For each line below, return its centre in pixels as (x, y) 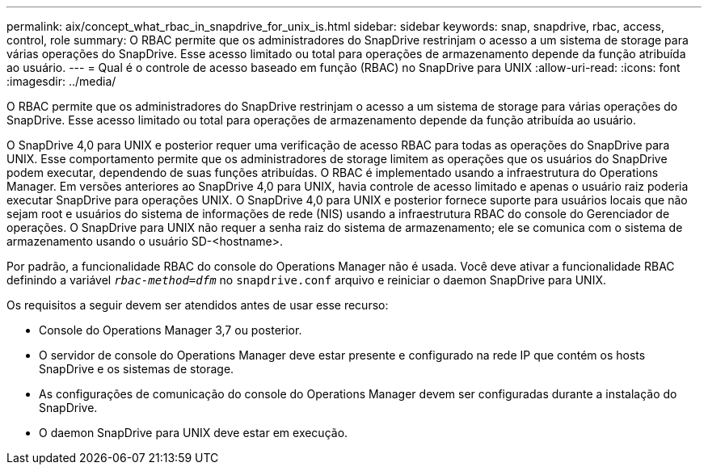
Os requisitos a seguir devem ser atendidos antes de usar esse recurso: (198, 305)
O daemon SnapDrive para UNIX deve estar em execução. (194, 433)
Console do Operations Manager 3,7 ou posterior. (171, 330)
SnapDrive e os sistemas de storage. (137, 369)
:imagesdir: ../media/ (61, 81)
